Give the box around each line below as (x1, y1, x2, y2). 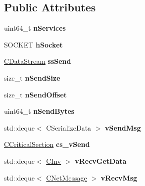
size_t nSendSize (4, 72, 60, 83)
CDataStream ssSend (4, 56, 71, 66)
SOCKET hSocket (4, 39, 63, 49)
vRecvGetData (75, 155, 127, 166)
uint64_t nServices (4, 23, 66, 33)
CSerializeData (46, 122, 92, 133)
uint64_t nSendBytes (4, 106, 75, 116)
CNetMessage (46, 172, 87, 183)
